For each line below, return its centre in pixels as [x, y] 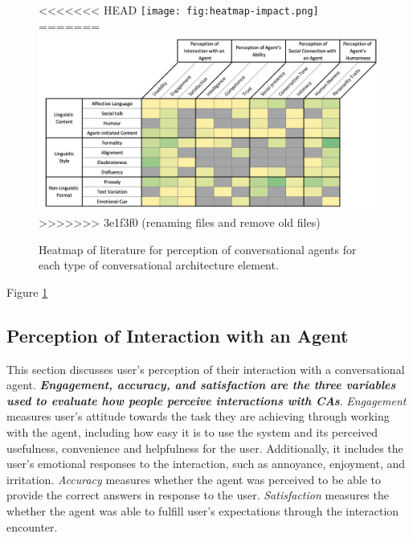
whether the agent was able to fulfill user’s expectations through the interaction [203, 511]
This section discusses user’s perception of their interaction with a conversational [206, 369]
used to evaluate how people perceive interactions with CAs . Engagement [206, 400]
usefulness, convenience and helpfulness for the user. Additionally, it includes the [205, 448]
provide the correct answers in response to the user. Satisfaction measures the [198, 495]
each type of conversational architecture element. [159, 265]
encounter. [32, 526]
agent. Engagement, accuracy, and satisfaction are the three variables [201, 385]
